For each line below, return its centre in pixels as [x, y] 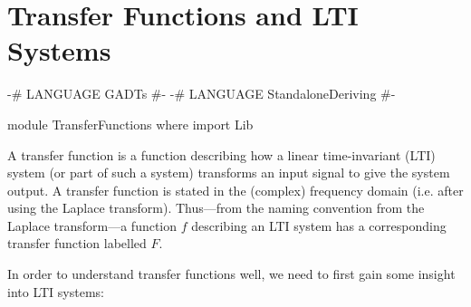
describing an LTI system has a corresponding [319, 225]
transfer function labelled [77, 243]
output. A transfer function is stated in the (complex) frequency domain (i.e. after [235, 190]
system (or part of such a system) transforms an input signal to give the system [229, 173]
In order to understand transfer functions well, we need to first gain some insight [231, 274]
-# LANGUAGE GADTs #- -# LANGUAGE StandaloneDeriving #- [202, 94]
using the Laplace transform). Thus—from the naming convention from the [216, 208]
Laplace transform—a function [92, 225]
